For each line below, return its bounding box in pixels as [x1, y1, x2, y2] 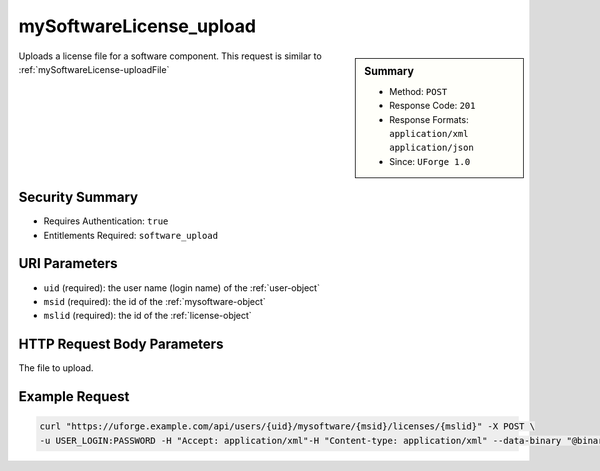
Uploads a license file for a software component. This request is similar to [18, 50, 322, 62]
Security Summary [18, 189, 139, 206]
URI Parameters [18, 255, 119, 272]
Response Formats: [389, 113, 469, 125]
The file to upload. [18, 362, 94, 374]
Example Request [18, 388, 130, 405]
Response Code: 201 [389, 100, 476, 112]
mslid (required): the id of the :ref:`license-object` [43, 310, 252, 322]
